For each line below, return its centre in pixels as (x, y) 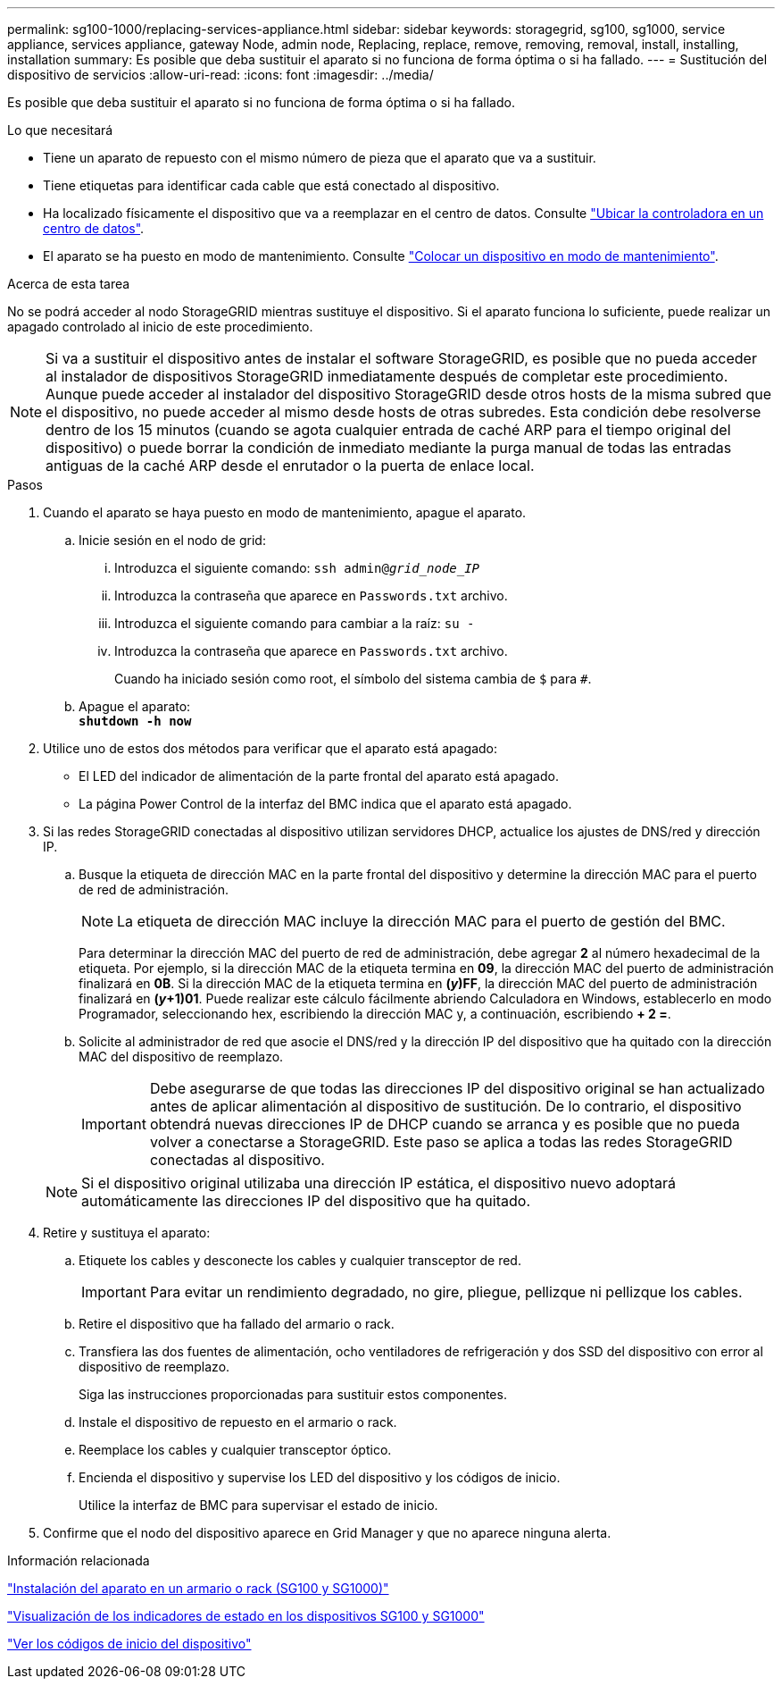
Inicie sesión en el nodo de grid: (172, 540)
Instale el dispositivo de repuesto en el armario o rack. (238, 1422)
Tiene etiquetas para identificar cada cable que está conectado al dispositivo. (271, 185)
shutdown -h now (135, 721)
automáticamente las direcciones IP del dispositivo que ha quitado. (306, 1201)
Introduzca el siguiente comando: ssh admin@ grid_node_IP (297, 568)
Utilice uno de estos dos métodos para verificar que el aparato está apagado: (270, 748)
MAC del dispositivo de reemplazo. (181, 1057)
